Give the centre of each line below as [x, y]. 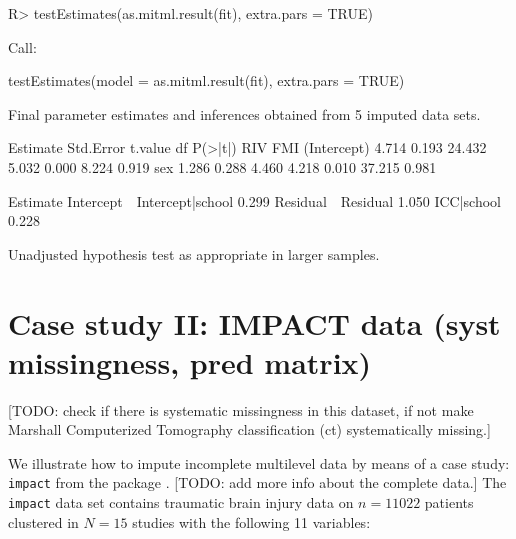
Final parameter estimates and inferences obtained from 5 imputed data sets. [244, 113]
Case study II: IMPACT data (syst [254, 322]
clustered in [43, 521]
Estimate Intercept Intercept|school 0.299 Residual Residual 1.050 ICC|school [254, 200]
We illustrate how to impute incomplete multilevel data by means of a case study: [259, 462]
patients [449, 502]
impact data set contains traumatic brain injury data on [181, 502]
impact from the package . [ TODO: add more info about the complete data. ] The [257, 482]
